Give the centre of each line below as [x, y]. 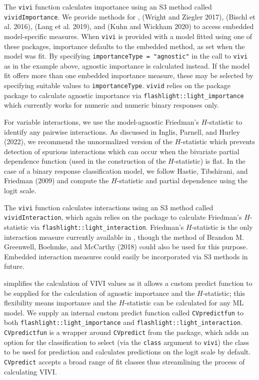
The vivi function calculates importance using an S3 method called [108, 7]
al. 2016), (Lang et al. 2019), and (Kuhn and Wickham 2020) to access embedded [129, 26]
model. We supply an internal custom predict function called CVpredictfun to [124, 312]
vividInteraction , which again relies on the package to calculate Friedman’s [123, 217]
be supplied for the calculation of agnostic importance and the [99, 293]
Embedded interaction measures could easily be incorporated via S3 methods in [126, 256]
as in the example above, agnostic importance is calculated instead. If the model [127, 65]
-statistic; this [224, 293]
